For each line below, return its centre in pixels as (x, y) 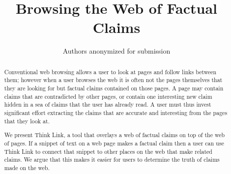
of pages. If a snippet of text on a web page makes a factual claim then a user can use (114, 143)
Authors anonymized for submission (116, 51)
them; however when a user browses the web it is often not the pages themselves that (113, 80)
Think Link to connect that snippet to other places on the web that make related (108, 151)
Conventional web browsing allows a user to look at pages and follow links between (110, 72)
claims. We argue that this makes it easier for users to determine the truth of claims (112, 159)
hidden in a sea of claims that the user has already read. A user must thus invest (108, 104)
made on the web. (27, 167)
